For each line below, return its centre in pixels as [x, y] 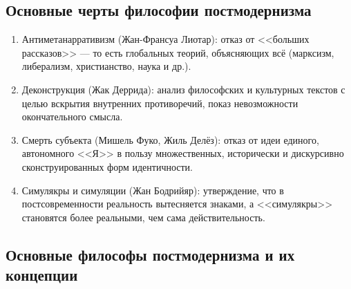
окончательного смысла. [72, 116]
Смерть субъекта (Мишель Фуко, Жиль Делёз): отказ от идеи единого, [170, 139]
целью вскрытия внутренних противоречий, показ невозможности [160, 103]
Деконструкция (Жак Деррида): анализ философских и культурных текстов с [183, 89]
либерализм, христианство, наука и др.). [106, 66]
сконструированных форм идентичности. [107, 166]
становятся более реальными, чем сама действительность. [143, 217]
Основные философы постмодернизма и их [150, 254]
